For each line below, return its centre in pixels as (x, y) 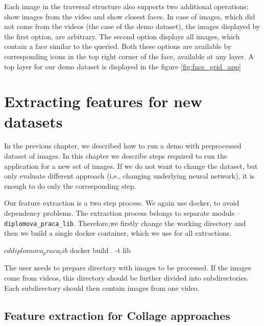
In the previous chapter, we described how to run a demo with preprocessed (123, 146)
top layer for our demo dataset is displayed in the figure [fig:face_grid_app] (123, 66)
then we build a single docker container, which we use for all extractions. (118, 233)
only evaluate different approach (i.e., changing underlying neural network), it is (129, 176)
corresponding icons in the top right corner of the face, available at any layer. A (129, 56)
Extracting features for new (103, 101)
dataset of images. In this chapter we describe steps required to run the (116, 156)
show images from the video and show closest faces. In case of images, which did (130, 16)
